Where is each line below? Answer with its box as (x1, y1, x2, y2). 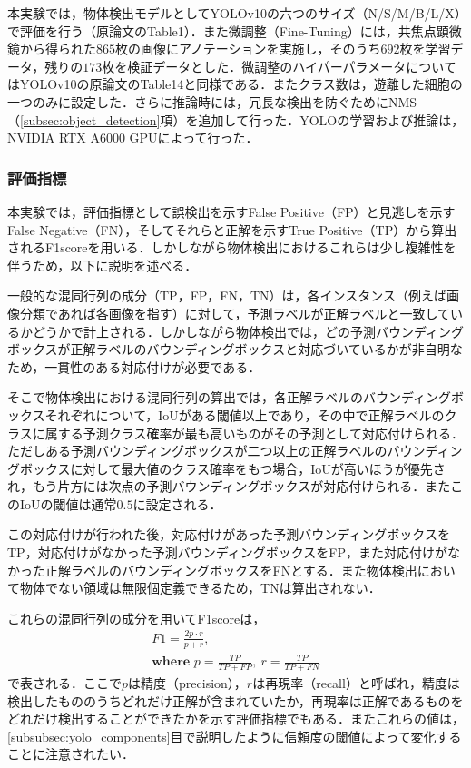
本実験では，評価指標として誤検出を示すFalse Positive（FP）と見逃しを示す (7, 202, 456, 221)
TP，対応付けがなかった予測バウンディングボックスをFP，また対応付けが (7, 543, 447, 562)
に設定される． (132, 494, 222, 513)
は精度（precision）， (128, 673, 247, 692)
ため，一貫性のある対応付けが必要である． (7, 357, 261, 376)
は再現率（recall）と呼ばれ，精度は (252, 673, 460, 692)
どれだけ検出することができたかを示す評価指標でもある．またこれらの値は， (7, 709, 465, 728)
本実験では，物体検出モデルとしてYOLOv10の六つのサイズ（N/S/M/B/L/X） (7, 4, 461, 22)
